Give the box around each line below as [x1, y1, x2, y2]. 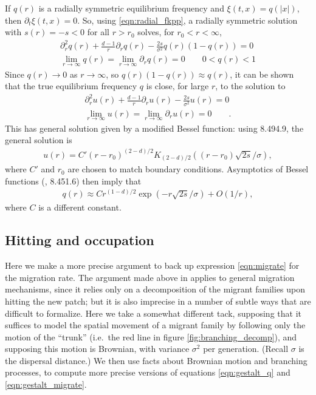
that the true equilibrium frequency [5, 79, 137, 92]
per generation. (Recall [203, 342, 289, 355]
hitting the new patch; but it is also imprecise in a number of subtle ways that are [5, 294, 311, 307]
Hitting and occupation [5, 231, 154, 249]
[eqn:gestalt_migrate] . [5, 378, 87, 391]
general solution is [5, 133, 72, 146]
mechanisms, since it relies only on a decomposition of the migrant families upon [5, 283, 306, 295]
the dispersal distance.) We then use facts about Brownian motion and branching [5, 354, 307, 366]
